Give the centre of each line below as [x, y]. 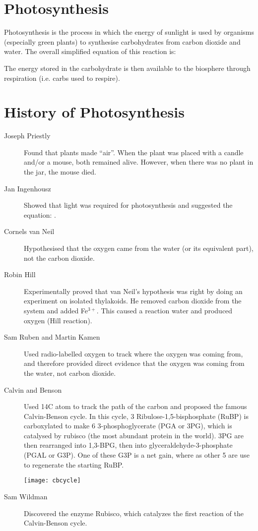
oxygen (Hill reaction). [58, 320]
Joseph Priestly [27, 136]
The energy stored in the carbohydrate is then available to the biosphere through [127, 68]
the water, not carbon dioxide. [70, 373]
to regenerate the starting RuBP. [74, 464]
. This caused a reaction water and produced [164, 310]
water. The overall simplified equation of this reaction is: [90, 51]
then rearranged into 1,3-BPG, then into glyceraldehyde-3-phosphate [128, 445]
